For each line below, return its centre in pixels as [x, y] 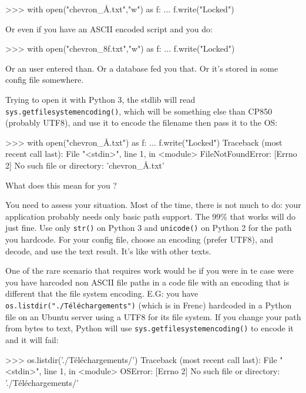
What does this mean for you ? [61, 185]
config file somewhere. [45, 80]
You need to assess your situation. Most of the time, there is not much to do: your [153, 205]
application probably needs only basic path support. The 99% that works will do [150, 216]
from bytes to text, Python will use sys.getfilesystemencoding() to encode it [149, 328]
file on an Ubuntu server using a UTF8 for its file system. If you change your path [153, 316]
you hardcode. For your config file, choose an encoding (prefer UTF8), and [139, 239]
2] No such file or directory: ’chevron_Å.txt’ [85, 165]
